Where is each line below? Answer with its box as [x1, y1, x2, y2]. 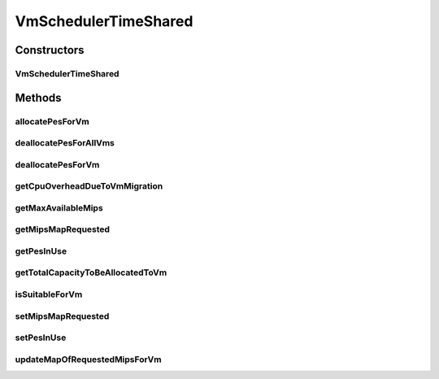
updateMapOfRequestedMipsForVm [15, 354, 162, 365]
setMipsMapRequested [15, 310, 110, 321]
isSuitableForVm [15, 289, 83, 300]
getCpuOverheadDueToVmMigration [15, 181, 163, 192]
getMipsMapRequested [15, 224, 110, 235]
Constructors [15, 43, 85, 57]
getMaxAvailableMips [15, 202, 103, 213]
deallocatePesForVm [15, 159, 100, 170]
